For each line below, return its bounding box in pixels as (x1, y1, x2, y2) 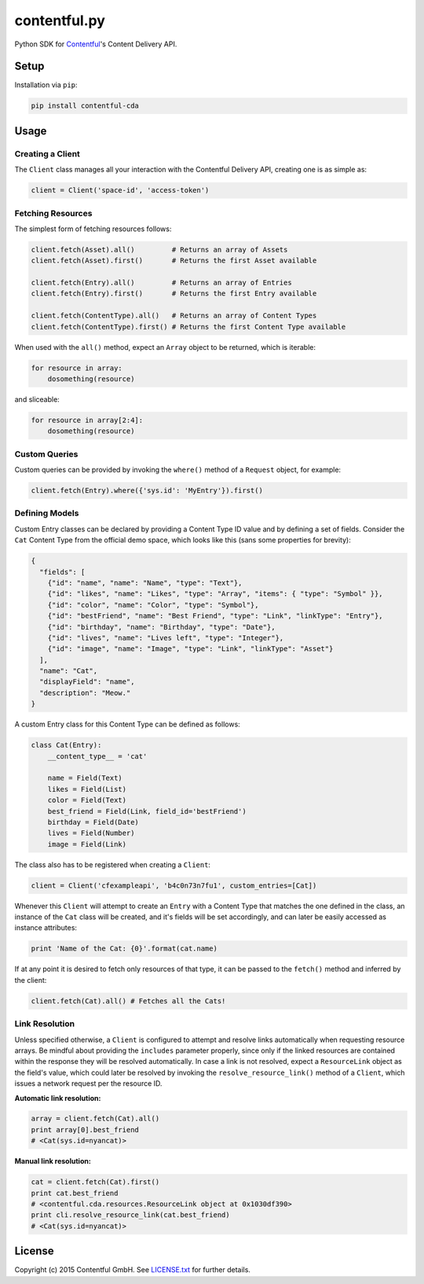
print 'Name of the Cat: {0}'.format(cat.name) (31, 944, 217, 953)
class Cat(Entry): (31, 741, 102, 750)
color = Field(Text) (47, 796, 127, 805)
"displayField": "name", (39, 677, 135, 686)
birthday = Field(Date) (47, 818, 139, 826)
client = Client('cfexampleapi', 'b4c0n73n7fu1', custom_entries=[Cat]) (31, 881, 317, 890)
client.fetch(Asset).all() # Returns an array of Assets (31, 245, 288, 254)
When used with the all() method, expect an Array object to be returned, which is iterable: (14, 342, 316, 351)
